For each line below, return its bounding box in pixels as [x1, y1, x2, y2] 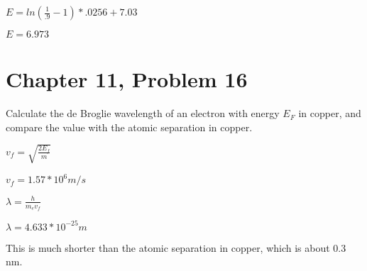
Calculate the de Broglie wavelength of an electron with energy [6, 106, 280, 121]
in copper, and [298, 106, 361, 121]
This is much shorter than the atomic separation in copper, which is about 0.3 [6, 240, 346, 255]
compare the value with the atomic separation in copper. [6, 119, 253, 134]
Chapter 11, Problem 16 [6, 65, 248, 94]
